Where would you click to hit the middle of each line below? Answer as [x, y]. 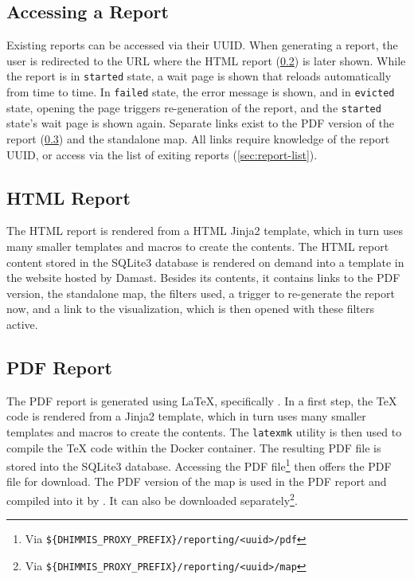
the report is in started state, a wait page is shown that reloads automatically [199, 76]
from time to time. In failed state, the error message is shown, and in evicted [201, 92]
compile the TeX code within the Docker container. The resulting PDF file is [194, 447]
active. [22, 324]
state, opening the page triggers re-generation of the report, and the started [194, 107]
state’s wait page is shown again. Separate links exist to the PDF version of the [200, 123]
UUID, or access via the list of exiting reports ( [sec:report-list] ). [162, 154]
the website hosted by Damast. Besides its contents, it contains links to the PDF [203, 278]
